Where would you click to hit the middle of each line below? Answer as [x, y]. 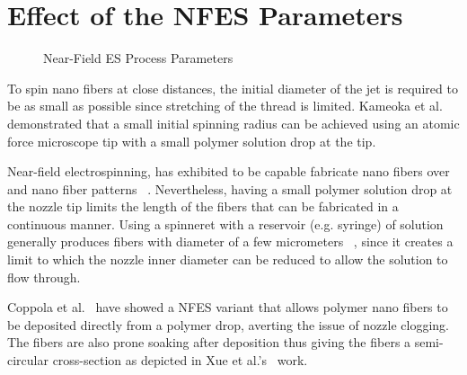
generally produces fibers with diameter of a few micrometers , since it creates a [230, 241]
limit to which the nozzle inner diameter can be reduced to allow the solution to [228, 259]
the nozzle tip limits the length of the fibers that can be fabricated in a [203, 206]
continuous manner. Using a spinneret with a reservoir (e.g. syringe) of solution [225, 223]
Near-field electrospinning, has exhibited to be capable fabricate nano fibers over [229, 171]
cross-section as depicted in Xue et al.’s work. [180, 360]
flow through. [44, 277]
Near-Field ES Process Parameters [138, 58]
